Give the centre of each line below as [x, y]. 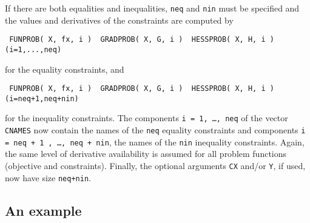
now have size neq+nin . [48, 177]
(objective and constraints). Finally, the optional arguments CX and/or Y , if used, [155, 166]
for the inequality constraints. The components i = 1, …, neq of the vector [147, 118]
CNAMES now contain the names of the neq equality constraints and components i [155, 130]
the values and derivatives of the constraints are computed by [119, 20]
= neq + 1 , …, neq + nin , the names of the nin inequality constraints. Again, [155, 141]
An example [43, 210]
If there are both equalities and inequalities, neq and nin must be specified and [152, 8]
